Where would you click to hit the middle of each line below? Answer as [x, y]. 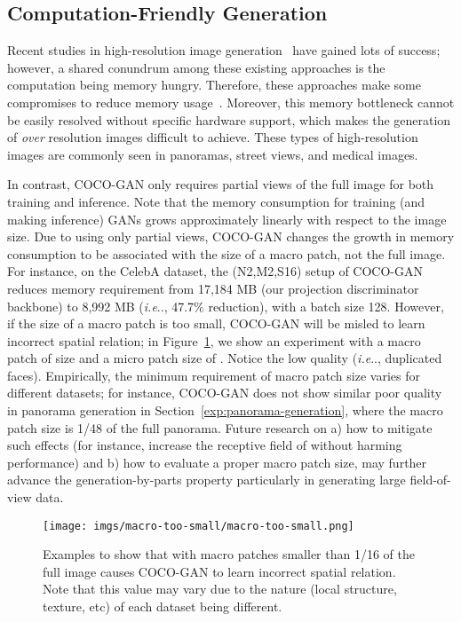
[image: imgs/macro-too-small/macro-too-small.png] [199, 526]
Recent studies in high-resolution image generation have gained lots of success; [224, 50]
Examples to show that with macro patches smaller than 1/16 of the [229, 554]
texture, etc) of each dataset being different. [163, 606]
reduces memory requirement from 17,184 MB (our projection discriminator [213, 288]
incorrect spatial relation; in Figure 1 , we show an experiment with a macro [214, 340]
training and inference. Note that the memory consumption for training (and [216, 201]
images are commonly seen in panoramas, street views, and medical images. [213, 154]
